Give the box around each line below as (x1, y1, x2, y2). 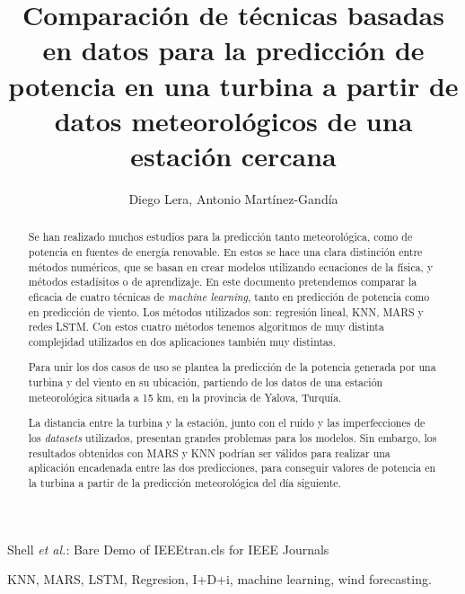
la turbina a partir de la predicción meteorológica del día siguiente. (28, 474, 341, 490)
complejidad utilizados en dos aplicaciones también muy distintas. (28, 333, 336, 349)
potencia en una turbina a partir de (8, 66, 459, 103)
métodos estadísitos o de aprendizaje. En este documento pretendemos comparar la (28, 274, 417, 289)
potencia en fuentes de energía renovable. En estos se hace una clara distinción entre (28, 244, 423, 259)
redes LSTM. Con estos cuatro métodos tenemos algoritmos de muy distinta (28, 319, 384, 334)
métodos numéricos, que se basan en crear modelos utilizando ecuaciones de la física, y (28, 259, 434, 274)
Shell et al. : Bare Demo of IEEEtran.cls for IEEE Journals (7, 539, 329, 558)
